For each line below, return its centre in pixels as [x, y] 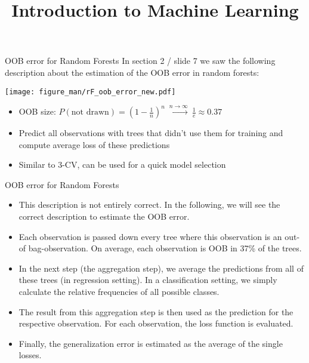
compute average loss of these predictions [94, 144]
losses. [30, 355]
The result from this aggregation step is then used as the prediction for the [156, 311]
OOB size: [37, 111]
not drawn [90, 113]
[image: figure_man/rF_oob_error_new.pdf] [90, 92]
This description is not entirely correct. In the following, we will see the [149, 204]
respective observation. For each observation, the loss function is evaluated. [156, 323]
